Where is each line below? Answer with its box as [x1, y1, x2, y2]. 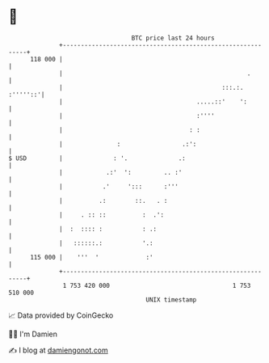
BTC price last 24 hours [131, 34, 216, 42]
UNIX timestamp [145, 295, 197, 304]
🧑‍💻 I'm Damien [8, 329, 58, 339]
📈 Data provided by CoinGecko [8, 310, 114, 320]
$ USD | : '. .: [8, 154, 186, 163]
